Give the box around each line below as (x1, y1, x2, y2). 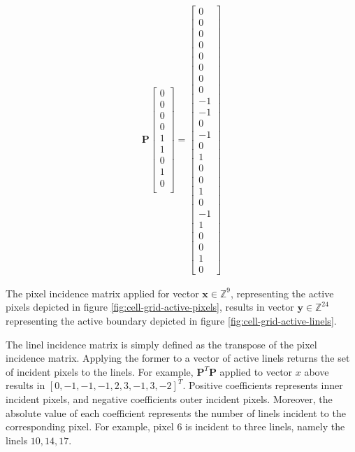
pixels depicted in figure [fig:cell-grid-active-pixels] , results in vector (6, 299, 294, 314)
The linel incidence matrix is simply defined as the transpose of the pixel (6, 337, 317, 351)
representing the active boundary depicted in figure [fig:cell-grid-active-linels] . (6, 313, 337, 327)
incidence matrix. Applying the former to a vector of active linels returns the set (6, 351, 350, 365)
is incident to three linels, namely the (185, 419, 345, 434)
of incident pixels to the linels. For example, (6, 364, 194, 379)
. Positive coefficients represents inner (182, 378, 343, 393)
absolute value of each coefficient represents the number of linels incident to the (6, 405, 346, 420)
